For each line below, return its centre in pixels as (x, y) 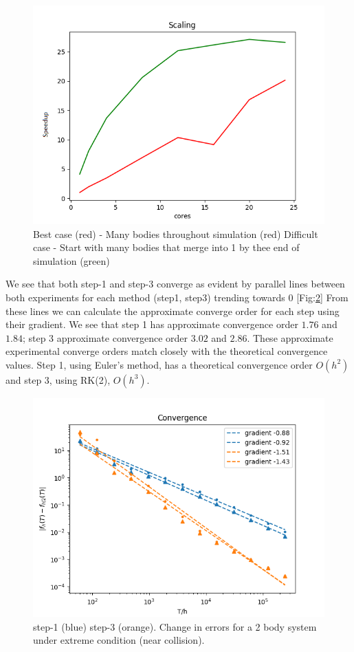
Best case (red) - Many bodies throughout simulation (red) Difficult (176, 233)
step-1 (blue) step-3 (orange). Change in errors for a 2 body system (175, 626)
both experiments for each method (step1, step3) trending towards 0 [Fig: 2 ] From (177, 297)
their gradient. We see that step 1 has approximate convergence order (152, 324)
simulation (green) (71, 260)
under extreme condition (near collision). (119, 640)
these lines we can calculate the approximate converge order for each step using (173, 311)
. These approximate (290, 337)
